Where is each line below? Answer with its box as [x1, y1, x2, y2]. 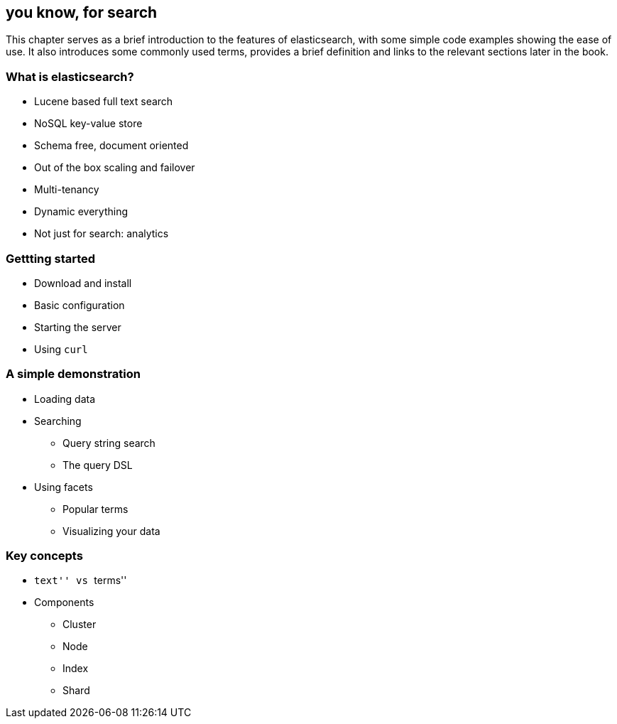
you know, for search [6, 4, 158, 21]
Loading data [34, 392, 96, 405]
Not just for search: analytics [34, 227, 169, 240]
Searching [34, 414, 82, 427]
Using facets [34, 480, 93, 493]
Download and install [34, 276, 132, 289]
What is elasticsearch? [6, 69, 134, 84]
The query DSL [62, 458, 133, 471]
